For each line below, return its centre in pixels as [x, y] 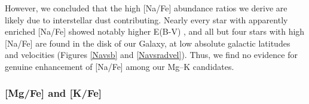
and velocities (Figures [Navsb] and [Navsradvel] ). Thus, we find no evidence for [151, 55]
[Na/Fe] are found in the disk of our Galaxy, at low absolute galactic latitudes [148, 43]
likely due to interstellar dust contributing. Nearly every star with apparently [146, 19]
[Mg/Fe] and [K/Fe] [53, 93]
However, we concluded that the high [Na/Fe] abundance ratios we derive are [146, 8]
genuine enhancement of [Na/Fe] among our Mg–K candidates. [120, 66]
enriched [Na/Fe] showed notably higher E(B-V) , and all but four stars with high [155, 31]
